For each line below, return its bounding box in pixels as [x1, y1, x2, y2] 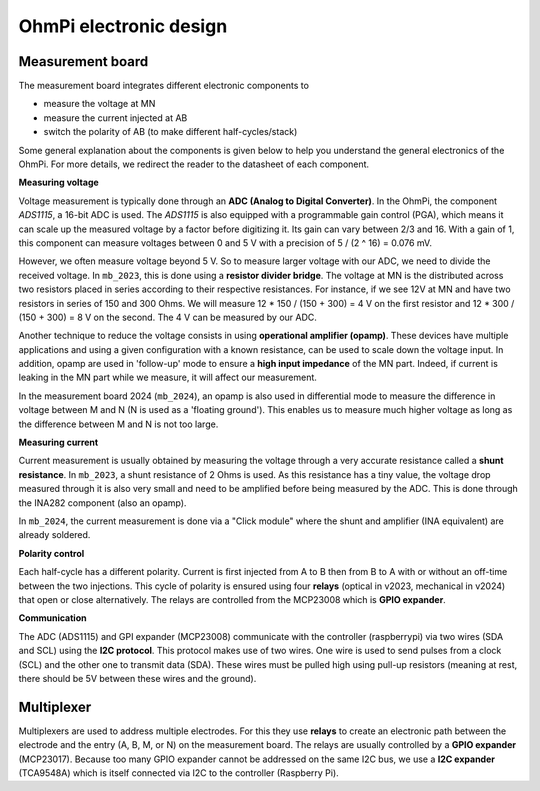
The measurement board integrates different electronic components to [18, 80, 310, 92]
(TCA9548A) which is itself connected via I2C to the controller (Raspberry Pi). [18, 766, 339, 779]
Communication [18, 612, 87, 624]
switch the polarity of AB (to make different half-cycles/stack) [43, 126, 298, 138]
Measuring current [18, 436, 99, 449]
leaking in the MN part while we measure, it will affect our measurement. [18, 371, 317, 384]
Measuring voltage [18, 176, 99, 189]
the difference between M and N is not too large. [18, 418, 219, 430]
